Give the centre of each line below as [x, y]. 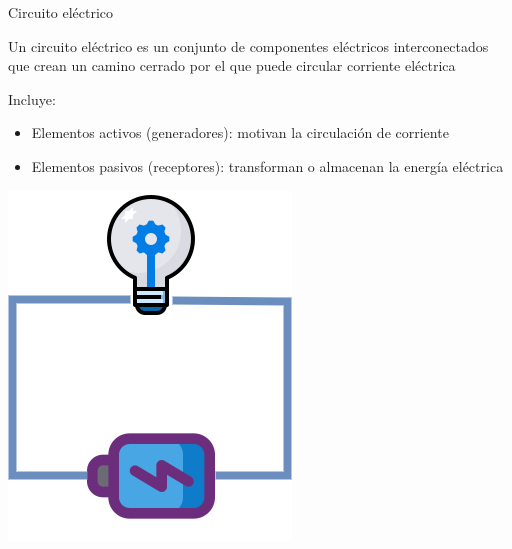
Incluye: [32, 98]
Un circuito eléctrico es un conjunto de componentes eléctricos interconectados [248, 45]
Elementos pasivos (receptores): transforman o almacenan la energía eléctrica [267, 165]
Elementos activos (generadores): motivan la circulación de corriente [240, 132]
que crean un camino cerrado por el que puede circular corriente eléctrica [232, 65]
